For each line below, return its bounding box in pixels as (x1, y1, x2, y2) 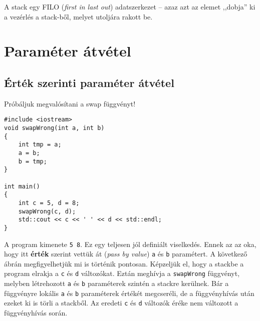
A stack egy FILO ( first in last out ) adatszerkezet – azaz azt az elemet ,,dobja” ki (4, 1, 255, 11)
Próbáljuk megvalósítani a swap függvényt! (4, 98, 136, 108)
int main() (4, 182, 40, 190)
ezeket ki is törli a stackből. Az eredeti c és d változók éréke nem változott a (4, 297, 238, 308)
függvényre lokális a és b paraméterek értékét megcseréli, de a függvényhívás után (4, 287, 254, 298)
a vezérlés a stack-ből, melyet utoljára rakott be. (4, 11, 153, 21)
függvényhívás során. (4, 307, 68, 318)
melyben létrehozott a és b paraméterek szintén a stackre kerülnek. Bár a (4, 278, 229, 288)
